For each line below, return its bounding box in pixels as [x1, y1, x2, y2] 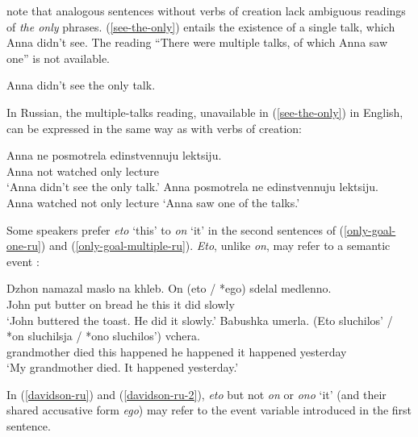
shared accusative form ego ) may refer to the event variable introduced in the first [6, 402, 412, 418]
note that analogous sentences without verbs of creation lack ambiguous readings [6, 2, 406, 19]
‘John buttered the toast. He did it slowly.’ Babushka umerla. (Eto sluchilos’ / [6, 311, 393, 328]
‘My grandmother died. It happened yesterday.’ [6, 359, 239, 376]
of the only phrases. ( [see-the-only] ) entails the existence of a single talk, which [6, 18, 395, 35]
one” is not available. [6, 49, 111, 66]
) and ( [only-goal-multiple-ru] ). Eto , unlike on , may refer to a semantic [40, 237, 391, 254]
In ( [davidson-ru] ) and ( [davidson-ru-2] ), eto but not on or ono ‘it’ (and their [6, 385, 387, 402]
